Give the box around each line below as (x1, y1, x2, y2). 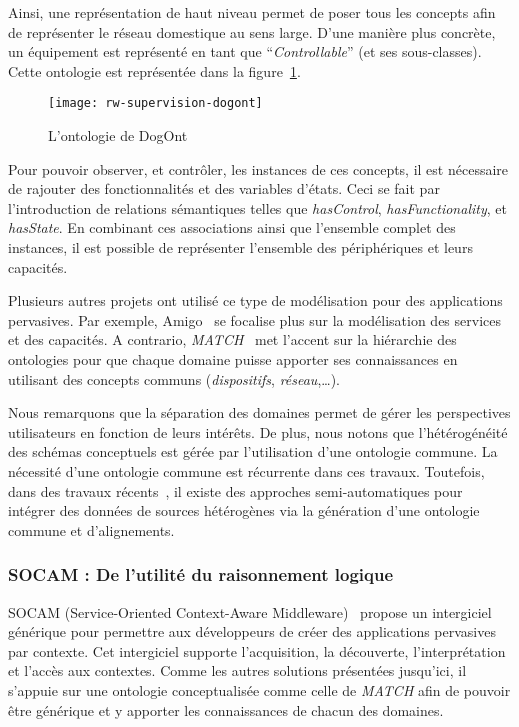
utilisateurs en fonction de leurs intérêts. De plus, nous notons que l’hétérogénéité (8, 421, 508, 442)
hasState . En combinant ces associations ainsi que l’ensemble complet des (8, 217, 456, 238)
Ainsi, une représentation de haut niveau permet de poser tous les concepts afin (8, 2, 496, 22)
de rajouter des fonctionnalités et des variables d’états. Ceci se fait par (8, 178, 440, 199)
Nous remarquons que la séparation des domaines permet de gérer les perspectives (8, 402, 511, 423)
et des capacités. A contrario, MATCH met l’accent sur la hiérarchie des (8, 329, 457, 350)
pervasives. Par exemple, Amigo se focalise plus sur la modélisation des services (8, 309, 502, 330)
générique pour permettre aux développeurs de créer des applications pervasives (8, 621, 496, 642)
